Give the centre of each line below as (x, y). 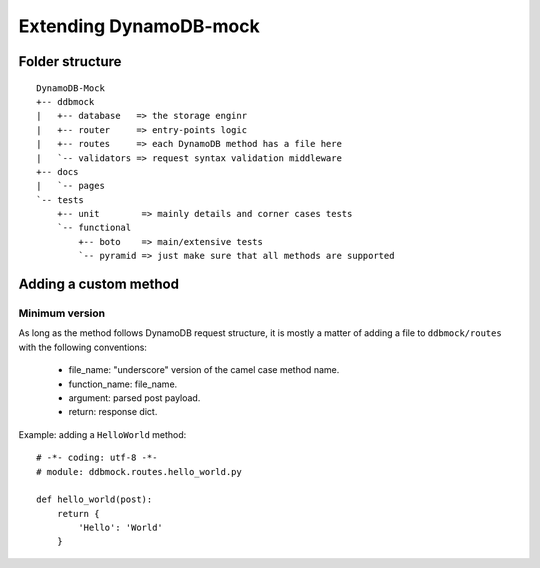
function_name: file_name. (123, 384)
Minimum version (61, 313)
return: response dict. (113, 412)
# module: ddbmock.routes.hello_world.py (139, 471)
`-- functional (94, 228)
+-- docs (57, 171)
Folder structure (70, 61)
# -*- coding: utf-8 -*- (97, 458)
